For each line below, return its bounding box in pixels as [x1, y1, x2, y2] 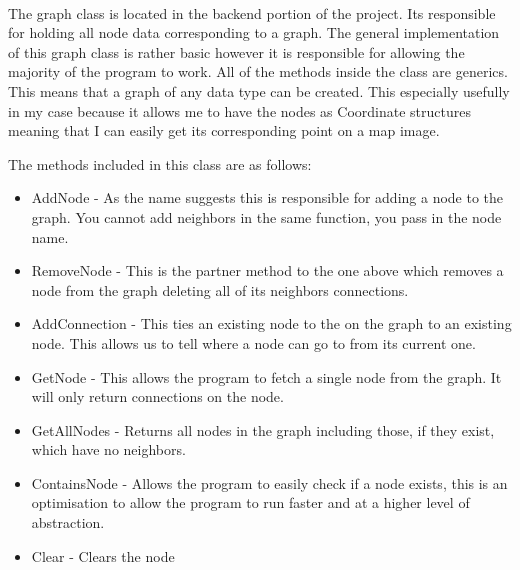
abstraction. [31, 512, 105, 533]
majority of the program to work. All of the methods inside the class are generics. [8, 61, 508, 82]
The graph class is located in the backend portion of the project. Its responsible [8, 2, 496, 23]
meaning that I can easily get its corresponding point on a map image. [8, 120, 440, 141]
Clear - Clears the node [31, 545, 175, 566]
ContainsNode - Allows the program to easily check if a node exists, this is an [31, 472, 508, 493]
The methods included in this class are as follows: [8, 153, 312, 174]
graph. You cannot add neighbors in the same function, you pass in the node [31, 206, 502, 227]
